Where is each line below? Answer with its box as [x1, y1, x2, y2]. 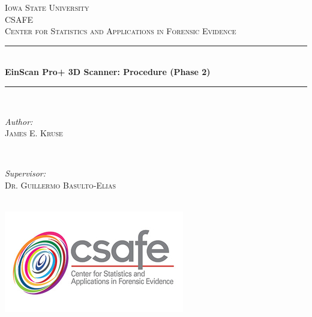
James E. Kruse [5, 127, 63, 139]
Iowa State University [5, 1, 89, 13]
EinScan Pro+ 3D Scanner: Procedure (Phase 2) [5, 65, 211, 78]
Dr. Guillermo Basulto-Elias [5, 178, 116, 191]
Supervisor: [5, 167, 46, 180]
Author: [5, 115, 33, 127]
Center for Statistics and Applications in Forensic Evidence [5, 25, 236, 37]
